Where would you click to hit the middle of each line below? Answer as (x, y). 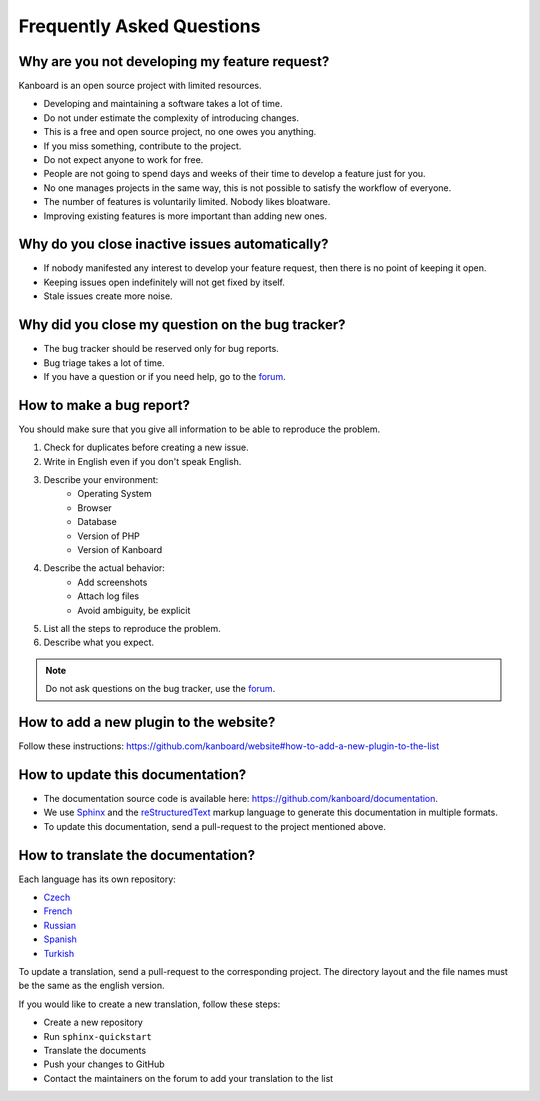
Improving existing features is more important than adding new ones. (185, 216)
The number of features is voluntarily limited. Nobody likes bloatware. (187, 202)
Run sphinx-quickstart (97, 1036)
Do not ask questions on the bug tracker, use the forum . (160, 689)
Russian (60, 925)
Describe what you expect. (99, 642)
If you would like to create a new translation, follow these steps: (149, 1004)
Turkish (59, 953)
